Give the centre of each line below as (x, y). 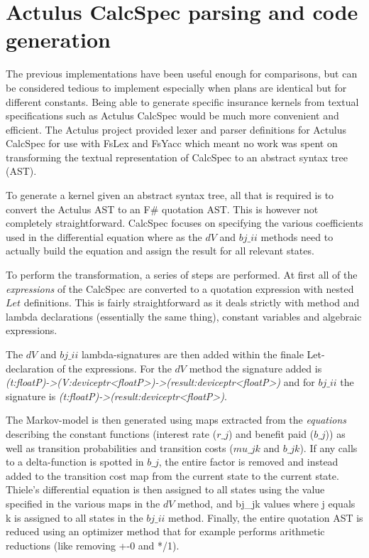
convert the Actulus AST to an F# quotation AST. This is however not (162, 209)
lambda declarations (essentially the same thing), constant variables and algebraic (184, 316)
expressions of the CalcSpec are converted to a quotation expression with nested (180, 288)
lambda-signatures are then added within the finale (192, 354)
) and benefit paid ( (271, 433)
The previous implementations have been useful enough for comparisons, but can (182, 74)
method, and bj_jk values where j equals (266, 503)
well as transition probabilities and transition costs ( (120, 447)
